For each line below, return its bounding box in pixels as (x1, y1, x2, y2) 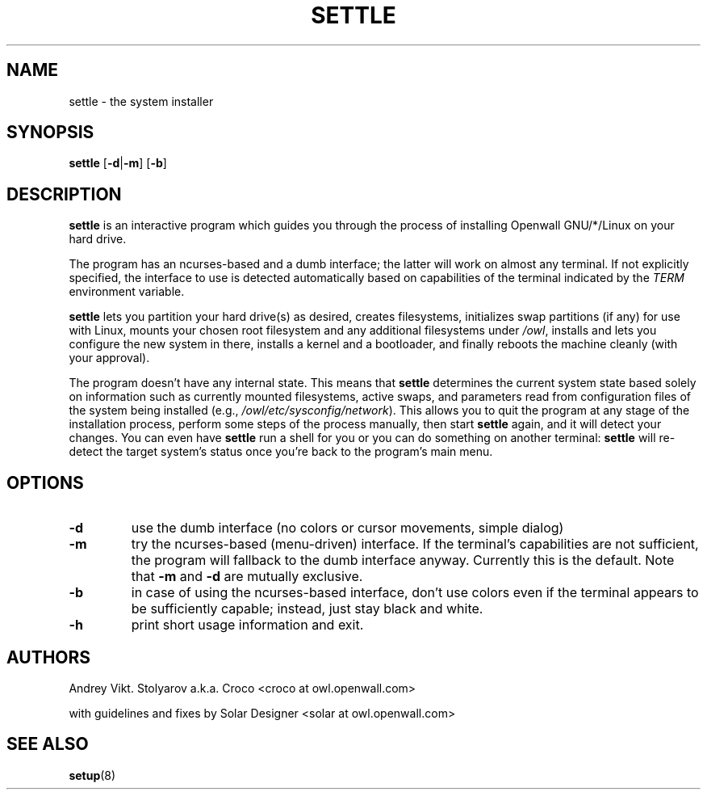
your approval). (69, 351, 150, 365)
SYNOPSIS (6, 122, 94, 143)
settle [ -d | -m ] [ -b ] (69, 156, 167, 171)
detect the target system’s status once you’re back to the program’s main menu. (69, 444, 493, 459)
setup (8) (69, 768, 116, 782)
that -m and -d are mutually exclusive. (131, 568, 363, 585)
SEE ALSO (6, 734, 89, 755)
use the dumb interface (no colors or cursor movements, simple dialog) (131, 520, 564, 537)
